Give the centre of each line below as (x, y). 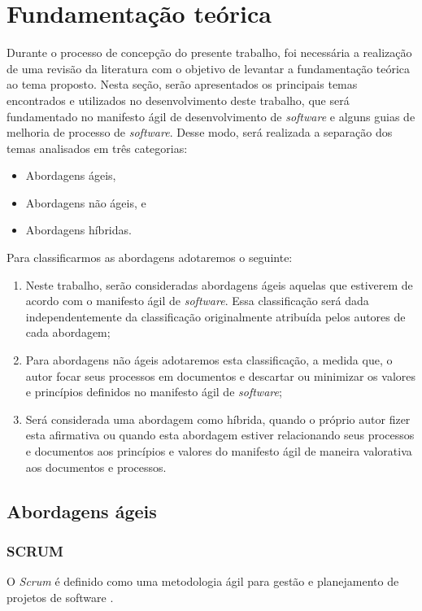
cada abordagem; (68, 332)
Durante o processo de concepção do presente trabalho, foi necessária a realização (209, 52)
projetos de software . (60, 597)
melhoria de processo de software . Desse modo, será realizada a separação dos (200, 132)
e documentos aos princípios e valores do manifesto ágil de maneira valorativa (219, 451)
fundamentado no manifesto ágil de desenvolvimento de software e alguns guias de (211, 116)
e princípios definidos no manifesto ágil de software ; (154, 392)
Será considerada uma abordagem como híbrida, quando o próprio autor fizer (218, 419)
